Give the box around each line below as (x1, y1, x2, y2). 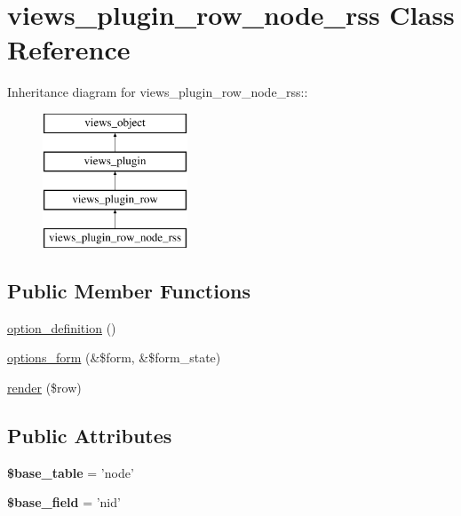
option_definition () (7, 318, 116, 337)
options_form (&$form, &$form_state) (7, 348, 221, 367)
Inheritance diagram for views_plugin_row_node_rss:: (7, 83, 308, 101)
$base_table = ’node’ (7, 463, 134, 481)
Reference (7, 31, 131, 67)
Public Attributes (7, 422, 172, 449)
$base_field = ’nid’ (7, 493, 121, 512)
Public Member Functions (7, 277, 250, 305)
